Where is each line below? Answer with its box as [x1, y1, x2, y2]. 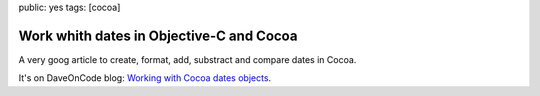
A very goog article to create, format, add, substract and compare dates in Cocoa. [18, 53, 357, 65]
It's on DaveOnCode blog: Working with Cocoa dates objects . [18, 72, 272, 84]
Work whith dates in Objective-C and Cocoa [18, 27, 298, 44]
